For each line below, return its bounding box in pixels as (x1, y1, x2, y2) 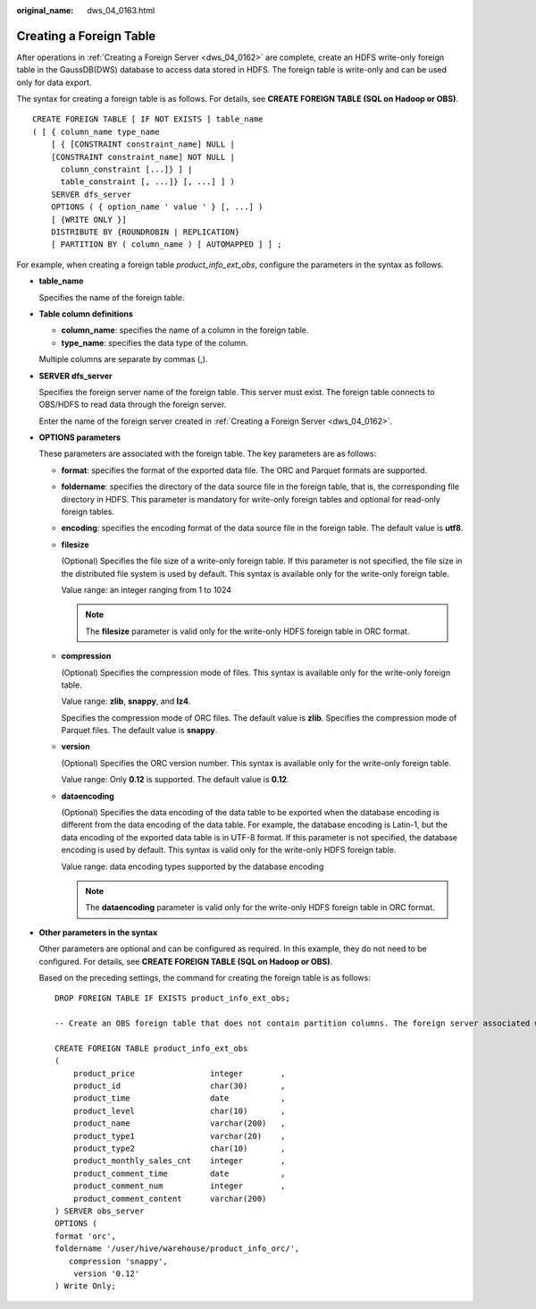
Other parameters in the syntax (38, 926, 158, 938)
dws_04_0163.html (87, 5, 155, 15)
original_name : (16, 5, 74, 15)
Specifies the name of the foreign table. (38, 291, 185, 303)
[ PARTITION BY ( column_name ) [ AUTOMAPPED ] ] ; (50, 240, 282, 249)
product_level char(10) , (72, 1105, 286, 1116)
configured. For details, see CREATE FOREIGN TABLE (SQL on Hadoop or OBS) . (38, 956, 333, 967)
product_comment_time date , (72, 1168, 286, 1178)
